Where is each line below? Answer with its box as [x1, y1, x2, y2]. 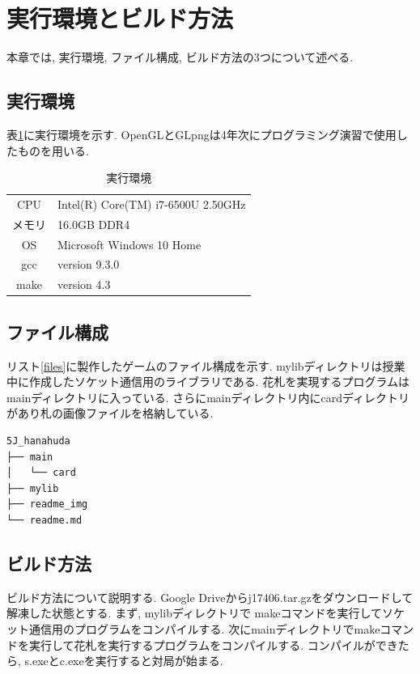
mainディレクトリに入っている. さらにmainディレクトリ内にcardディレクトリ [6, 388, 410, 405]
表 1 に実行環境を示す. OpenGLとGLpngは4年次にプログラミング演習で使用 [6, 125, 397, 142]
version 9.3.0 [57, 256, 120, 273]
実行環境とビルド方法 [6, 2, 234, 35]
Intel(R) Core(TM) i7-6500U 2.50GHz [57, 195, 246, 212]
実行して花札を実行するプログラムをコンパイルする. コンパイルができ [28, 636, 398, 653]
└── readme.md [6, 514, 83, 526]
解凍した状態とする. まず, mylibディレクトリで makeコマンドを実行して [6, 604, 383, 621]
